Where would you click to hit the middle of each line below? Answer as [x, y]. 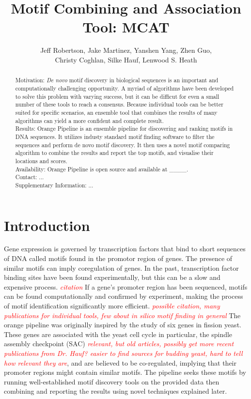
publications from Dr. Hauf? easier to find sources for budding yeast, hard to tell [123, 353]
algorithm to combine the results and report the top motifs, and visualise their [114, 153]
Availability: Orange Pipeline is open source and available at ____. [102, 169]
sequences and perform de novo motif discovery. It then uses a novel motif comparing [123, 145]
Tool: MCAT [126, 27]
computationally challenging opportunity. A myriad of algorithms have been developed [125, 88]
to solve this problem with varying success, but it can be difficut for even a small [117, 96]
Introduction [47, 225]
